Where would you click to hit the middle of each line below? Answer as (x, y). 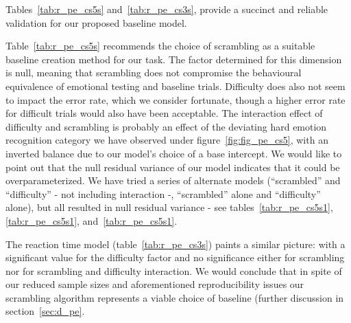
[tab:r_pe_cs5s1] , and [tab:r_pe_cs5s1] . (92, 220)
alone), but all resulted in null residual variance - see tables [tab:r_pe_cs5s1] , (169, 207)
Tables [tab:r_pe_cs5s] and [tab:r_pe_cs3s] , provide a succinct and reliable (167, 9)
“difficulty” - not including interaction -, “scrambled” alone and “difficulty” (163, 193)
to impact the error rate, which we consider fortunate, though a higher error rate (175, 99)
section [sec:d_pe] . (45, 311)
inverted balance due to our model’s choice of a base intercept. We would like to (174, 153)
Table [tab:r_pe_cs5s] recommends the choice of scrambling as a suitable (160, 46)
